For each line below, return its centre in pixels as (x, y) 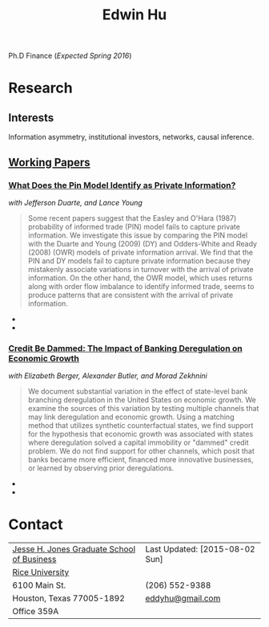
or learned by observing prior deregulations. (101, 468)
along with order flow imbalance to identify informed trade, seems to (141, 286)
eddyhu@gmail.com (183, 598)
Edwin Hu (134, 15)
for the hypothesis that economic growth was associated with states (141, 434)
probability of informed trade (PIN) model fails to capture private (134, 226)
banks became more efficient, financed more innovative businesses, (141, 460)
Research (41, 88)
